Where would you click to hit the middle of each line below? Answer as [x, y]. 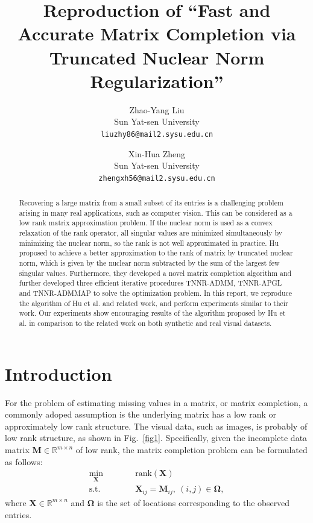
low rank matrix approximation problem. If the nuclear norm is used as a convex [146, 223]
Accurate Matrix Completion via [157, 33]
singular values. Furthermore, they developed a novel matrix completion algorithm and [155, 273]
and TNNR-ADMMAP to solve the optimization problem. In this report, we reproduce [156, 293]
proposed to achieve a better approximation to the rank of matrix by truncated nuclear [156, 253]
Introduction [58, 373]
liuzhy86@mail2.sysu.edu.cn [157, 134]
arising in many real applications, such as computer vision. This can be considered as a [156, 212]
